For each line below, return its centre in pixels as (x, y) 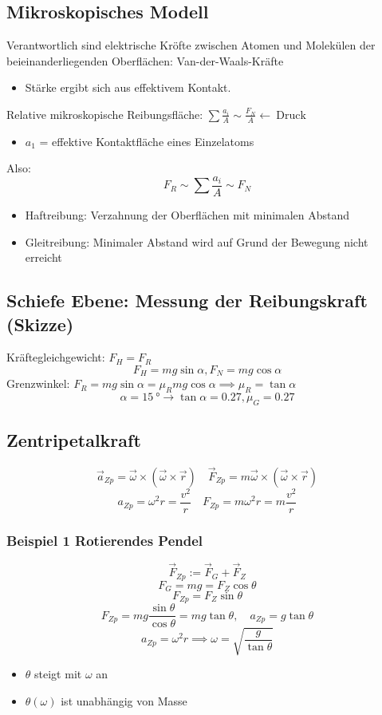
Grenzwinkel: (38, 383)
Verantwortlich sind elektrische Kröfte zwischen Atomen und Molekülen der (191, 45)
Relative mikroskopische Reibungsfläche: (105, 114)
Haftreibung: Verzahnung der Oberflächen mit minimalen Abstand (187, 215)
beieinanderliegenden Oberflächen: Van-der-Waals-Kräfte (145, 60)
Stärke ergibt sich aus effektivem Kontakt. (128, 87)
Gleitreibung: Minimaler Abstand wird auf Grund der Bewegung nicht (197, 241)
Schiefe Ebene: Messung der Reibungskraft (187, 300)
